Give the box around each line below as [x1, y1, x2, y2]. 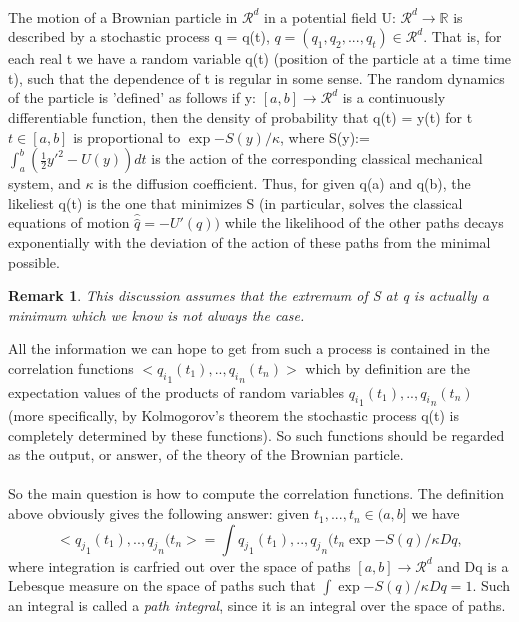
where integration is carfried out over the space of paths [8, 555, 351, 576]
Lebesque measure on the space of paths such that [8, 575, 316, 596]
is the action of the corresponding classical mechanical [151, 148, 483, 169]
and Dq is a [437, 555, 509, 576]
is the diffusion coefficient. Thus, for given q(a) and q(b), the [98, 173, 471, 194]
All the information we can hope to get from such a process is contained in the [8, 338, 490, 359]
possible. [8, 251, 60, 272]
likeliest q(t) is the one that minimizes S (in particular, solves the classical [8, 192, 463, 213]
